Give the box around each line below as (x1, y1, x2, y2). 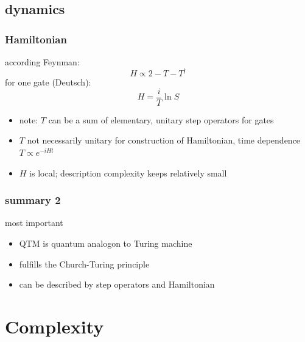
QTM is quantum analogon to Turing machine (19, 236, 192, 249)
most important (5, 216, 63, 229)
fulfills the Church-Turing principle (19, 257, 150, 270)
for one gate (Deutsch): (5, 76, 91, 89)
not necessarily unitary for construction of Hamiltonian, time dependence (27, 134, 301, 147)
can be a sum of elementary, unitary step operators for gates (48, 113, 274, 126)
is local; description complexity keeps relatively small (29, 166, 227, 179)
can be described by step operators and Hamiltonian (19, 278, 215, 291)
